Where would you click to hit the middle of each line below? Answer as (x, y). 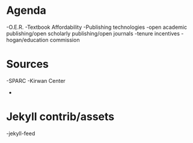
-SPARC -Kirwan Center (36, 81)
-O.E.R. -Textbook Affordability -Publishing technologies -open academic (97, 27)
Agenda (26, 11)
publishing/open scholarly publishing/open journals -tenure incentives (93, 33)
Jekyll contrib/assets (60, 117)
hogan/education (28, 40)
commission (65, 40)
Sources (28, 64)
